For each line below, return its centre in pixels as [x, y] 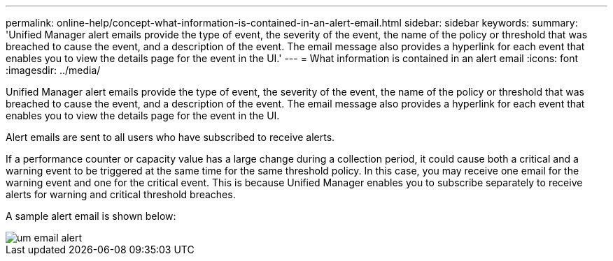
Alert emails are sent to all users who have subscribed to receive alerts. [170, 137]
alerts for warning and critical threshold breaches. [121, 194]
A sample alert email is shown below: [91, 216]
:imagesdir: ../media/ [53, 70]
